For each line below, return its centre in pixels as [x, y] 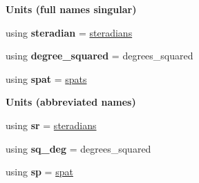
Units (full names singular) [71, 9]
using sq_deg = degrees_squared [78, 148]
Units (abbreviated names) [71, 102]
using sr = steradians [51, 125]
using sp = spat [39, 172]
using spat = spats [46, 78]
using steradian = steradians [69, 32]
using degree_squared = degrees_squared [99, 56]
